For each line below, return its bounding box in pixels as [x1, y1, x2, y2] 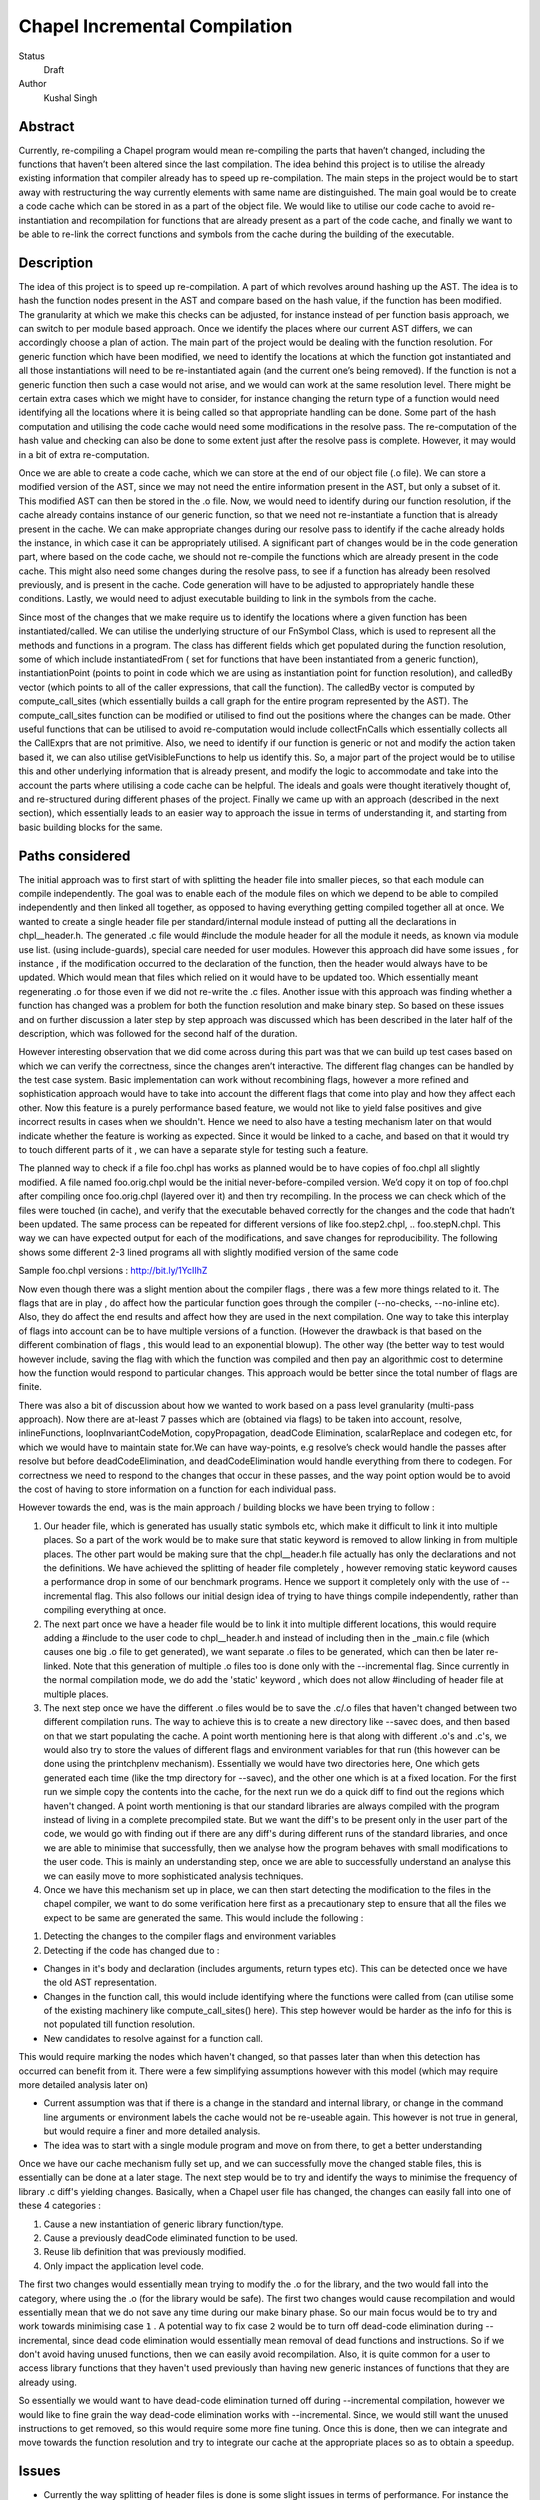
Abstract [18, 118, 75, 135]
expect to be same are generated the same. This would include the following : [43, 1911, 364, 1924]
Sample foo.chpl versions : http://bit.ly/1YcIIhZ [18, 1265, 208, 1277]
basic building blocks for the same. [18, 821, 164, 833]
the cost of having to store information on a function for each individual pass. [18, 1483, 337, 1495]
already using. [18, 2376, 77, 2388]
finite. [18, 1381, 42, 1393]
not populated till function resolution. [43, 2018, 195, 2030]
